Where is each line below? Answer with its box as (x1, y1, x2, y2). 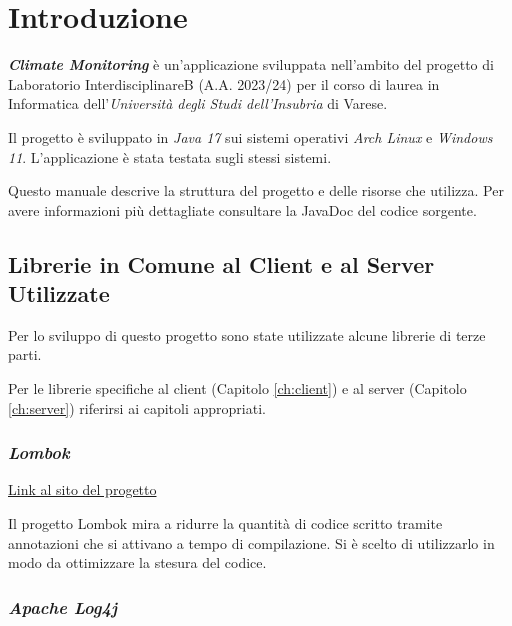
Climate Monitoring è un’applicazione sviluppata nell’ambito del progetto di (8, 54, 494, 75)
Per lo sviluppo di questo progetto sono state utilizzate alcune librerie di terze (8, 324, 486, 345)
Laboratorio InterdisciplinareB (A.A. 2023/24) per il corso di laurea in (8, 73, 440, 94)
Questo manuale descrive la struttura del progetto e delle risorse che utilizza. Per (8, 180, 504, 201)
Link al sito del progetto (8, 479, 157, 500)
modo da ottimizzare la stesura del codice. (8, 552, 267, 573)
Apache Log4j (8, 594, 118, 619)
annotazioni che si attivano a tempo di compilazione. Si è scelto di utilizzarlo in (8, 532, 495, 553)
